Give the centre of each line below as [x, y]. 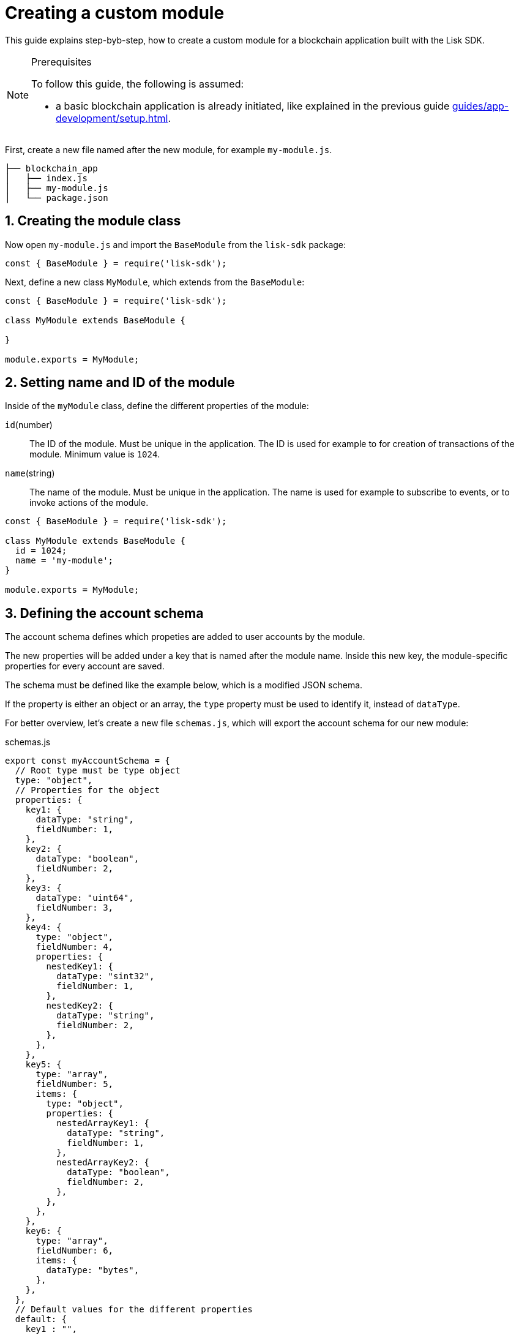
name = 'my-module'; [64, 561]
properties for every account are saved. [85, 666]
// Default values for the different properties [134, 1310]
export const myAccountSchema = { [88, 761]
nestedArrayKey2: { [103, 1163]
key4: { [43, 927]
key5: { [43, 1065]
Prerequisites [62, 62]
